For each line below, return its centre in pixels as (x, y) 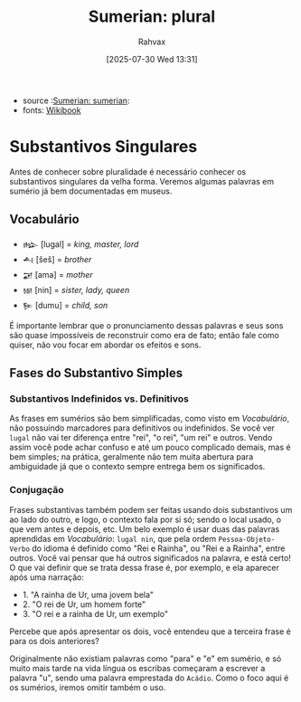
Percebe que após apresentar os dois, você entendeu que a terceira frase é (150, 631)
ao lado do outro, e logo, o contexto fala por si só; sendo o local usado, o (146, 519)
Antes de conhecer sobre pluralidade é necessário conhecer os (128, 171)
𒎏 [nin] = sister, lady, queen (76, 289)
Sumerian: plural (152, 17)
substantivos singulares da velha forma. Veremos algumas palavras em (141, 181)
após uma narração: (47, 577)
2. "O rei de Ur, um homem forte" (84, 604)
